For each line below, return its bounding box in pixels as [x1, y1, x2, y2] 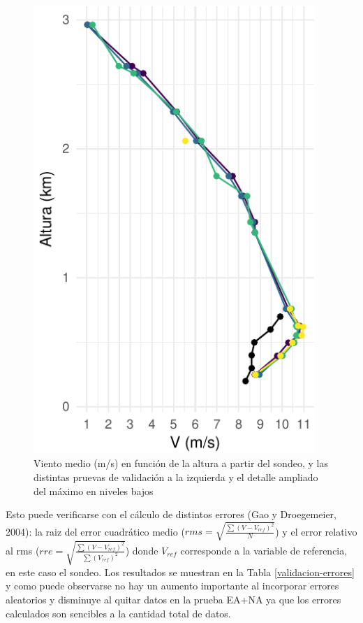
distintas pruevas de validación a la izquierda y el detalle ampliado [34, 469, 318, 484]
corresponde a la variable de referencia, [180, 543, 348, 557]
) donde [125, 543, 158, 557]
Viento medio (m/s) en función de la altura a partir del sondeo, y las [34, 456, 328, 471]
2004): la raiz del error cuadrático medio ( [6, 524, 185, 538]
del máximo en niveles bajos [34, 483, 154, 498]
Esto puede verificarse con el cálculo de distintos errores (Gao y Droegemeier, [6, 507, 336, 522]
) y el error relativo [275, 524, 357, 538]
